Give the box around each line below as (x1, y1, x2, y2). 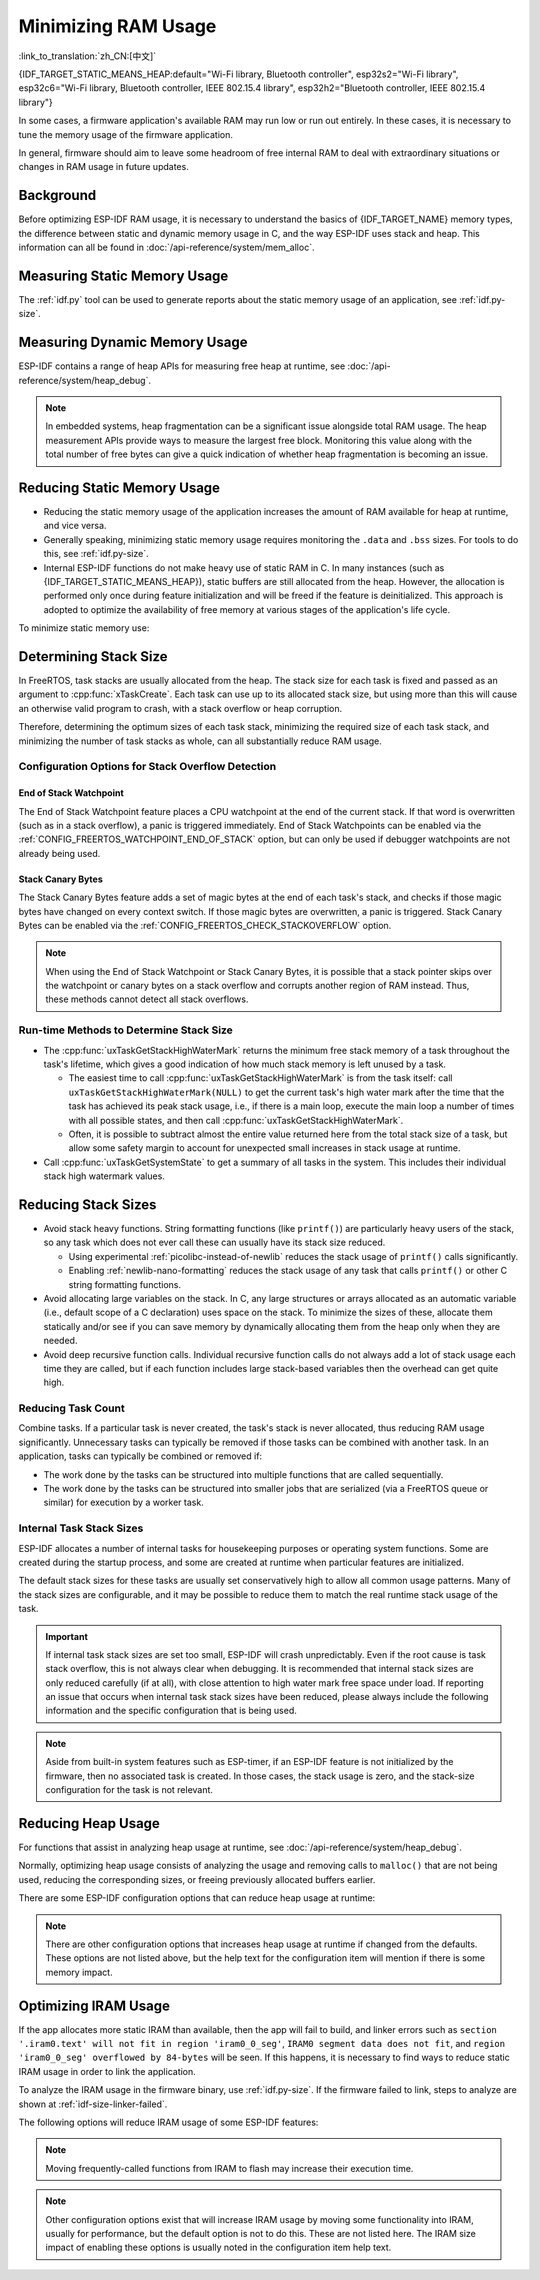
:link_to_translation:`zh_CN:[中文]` (18, 50, 157, 62)
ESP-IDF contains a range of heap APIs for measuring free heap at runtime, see (18, 360, 346, 372)
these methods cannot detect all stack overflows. (45, 993, 249, 1005)
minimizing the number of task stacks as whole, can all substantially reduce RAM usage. (18, 735, 382, 747)
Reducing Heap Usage (18, 1815, 160, 1832)
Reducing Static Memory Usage (18, 479, 220, 496)
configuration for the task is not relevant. (45, 1784, 214, 1796)
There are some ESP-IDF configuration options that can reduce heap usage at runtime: (18, 1892, 376, 1904)
